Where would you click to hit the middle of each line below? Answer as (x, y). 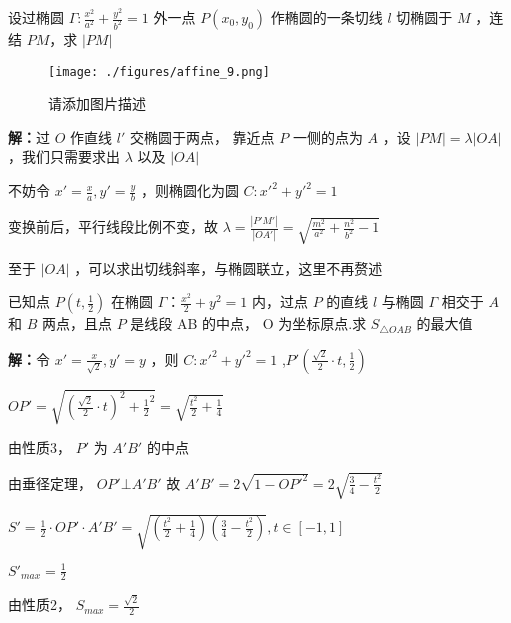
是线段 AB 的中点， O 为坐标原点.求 (248, 323)
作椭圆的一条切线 (326, 17)
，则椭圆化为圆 (189, 190)
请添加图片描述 (97, 103)
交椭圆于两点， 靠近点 (202, 136)
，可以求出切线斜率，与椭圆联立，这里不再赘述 (228, 267)
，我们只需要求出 (64, 156)
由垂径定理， (50, 482)
